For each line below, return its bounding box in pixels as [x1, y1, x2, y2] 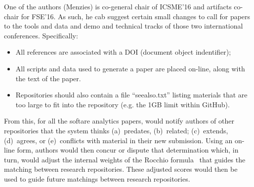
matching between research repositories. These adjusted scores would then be [4, 164, 238, 174]
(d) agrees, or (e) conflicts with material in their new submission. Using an [4, 135, 233, 145]
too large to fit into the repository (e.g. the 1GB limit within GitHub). [15, 99, 230, 109]
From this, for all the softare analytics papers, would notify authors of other [4, 116, 234, 126]
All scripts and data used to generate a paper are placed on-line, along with [15, 63, 245, 73]
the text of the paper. [15, 73, 81, 83]
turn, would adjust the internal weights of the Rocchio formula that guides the [4, 154, 246, 164]
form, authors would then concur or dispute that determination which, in [17, 145, 239, 155]
